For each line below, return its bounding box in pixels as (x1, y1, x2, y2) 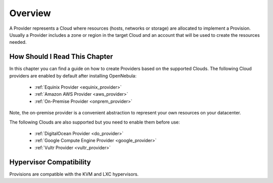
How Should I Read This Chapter (9, 52, 113, 61)
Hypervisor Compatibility (9, 158, 91, 166)
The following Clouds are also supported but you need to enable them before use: (9, 119, 180, 125)
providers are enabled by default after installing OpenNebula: (9, 73, 136, 79)
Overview (9, 8, 51, 19)
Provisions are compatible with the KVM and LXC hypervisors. (9, 171, 139, 177)
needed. (9, 39, 27, 45)
